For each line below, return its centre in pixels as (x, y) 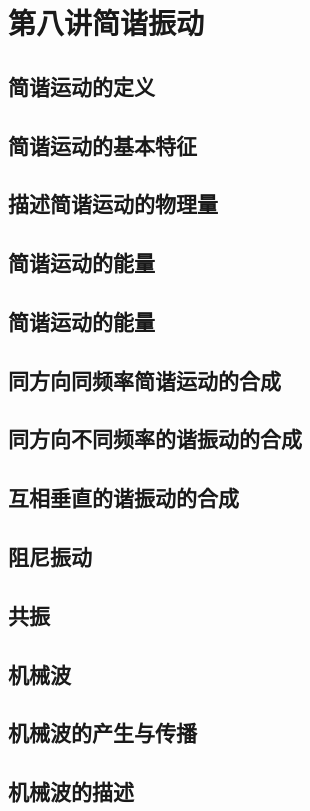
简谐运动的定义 (81, 85)
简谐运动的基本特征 (102, 144)
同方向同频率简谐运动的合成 (144, 379)
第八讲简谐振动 (106, 22)
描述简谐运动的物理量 (113, 203)
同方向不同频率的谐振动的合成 (155, 438)
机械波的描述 (71, 791)
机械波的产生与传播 (102, 732)
